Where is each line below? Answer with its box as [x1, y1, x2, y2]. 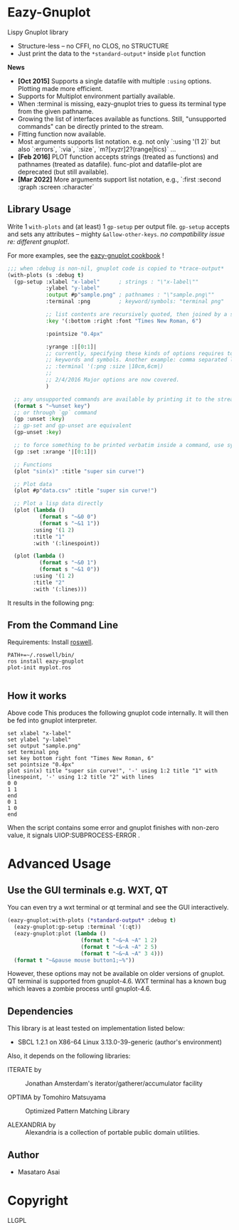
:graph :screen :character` [17, 182, 95, 191]
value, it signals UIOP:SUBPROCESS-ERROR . [7, 831, 140, 840]
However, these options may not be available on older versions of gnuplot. [7, 969, 225, 978]
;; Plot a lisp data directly [14, 500, 103, 508]
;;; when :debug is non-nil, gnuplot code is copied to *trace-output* [7, 265, 224, 272]
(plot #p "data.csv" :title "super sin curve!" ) [14, 487, 158, 495]
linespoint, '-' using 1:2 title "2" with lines [7, 774, 154, 781]
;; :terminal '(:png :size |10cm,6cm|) [45, 363, 164, 370]
